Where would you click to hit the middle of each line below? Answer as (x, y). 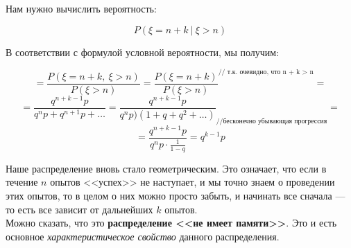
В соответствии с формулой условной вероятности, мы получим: (143, 52)
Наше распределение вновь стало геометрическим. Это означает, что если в (166, 168)
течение (22, 182)
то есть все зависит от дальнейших (79, 209)
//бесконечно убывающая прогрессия (272, 121)
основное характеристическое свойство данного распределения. (143, 236)
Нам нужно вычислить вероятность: (81, 8)
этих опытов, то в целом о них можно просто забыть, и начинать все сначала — (175, 196)
